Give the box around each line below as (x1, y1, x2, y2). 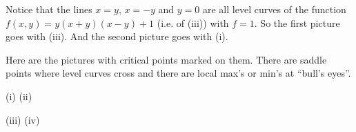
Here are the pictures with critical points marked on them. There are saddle (6, 52, 327, 66)
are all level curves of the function (203, 2, 346, 16)
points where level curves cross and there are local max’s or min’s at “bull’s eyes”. (6, 66, 351, 80)
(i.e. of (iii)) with (157, 15, 229, 30)
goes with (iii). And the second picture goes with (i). (6, 29, 228, 44)
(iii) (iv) (6, 112, 40, 126)
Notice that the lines (6, 2, 92, 16)
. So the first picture (254, 15, 340, 30)
